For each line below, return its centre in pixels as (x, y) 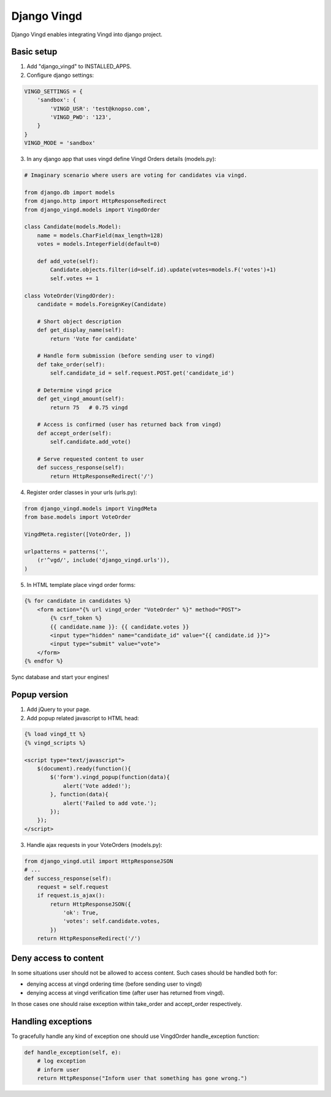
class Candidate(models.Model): (73, 227)
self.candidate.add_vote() (90, 442)
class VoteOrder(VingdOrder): (70, 296)
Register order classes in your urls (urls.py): (82, 492)
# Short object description (79, 321)
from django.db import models (70, 192)
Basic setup (34, 52)
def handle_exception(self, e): (73, 1052)
